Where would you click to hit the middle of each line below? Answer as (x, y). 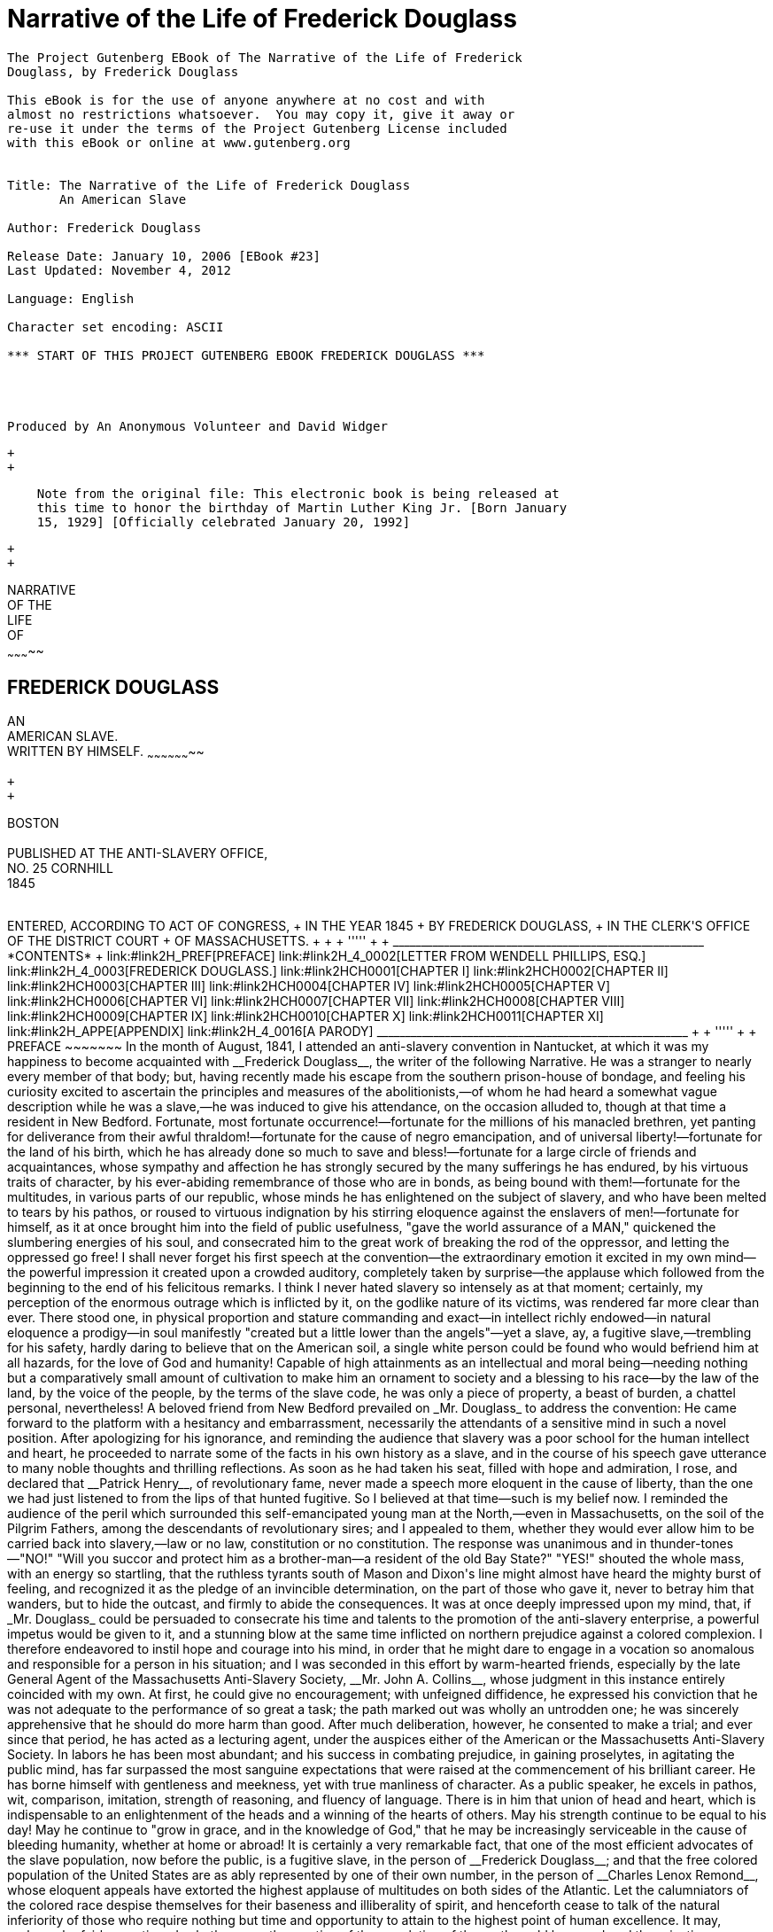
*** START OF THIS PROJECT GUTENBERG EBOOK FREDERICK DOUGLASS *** (246, 355)
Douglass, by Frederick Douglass (123, 71)
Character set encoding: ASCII (116, 327)
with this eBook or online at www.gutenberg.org (179, 142)
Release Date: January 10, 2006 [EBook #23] (164, 256)
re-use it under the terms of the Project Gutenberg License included (257, 128)
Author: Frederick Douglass (104, 227)
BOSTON (33, 823)
